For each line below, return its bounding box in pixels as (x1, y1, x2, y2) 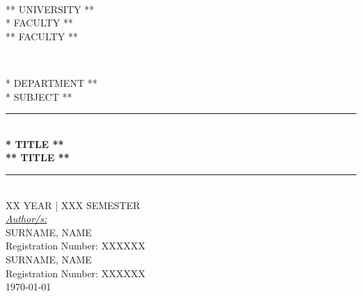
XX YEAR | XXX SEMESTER (6, 197, 141, 212)
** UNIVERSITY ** (6, 1, 95, 16)
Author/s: (6, 211, 47, 226)
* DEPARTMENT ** (6, 75, 97, 90)
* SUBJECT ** (6, 89, 72, 104)
